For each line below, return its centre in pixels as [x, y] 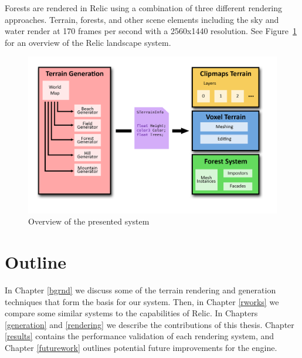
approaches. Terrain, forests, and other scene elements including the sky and [142, 19]
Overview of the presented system [89, 221]
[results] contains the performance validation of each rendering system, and [140, 336]
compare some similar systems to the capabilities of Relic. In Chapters [131, 313]
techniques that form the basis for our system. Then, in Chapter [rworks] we [142, 301]
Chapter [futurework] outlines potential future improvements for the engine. [141, 347]
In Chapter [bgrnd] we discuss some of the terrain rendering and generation [140, 290]
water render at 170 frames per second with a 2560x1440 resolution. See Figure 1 [151, 31]
